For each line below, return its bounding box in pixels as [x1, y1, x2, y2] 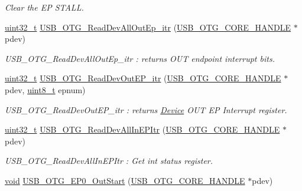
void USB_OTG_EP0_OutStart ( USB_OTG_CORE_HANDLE [5, 174, 245, 186]
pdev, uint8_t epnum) [5, 83, 86, 95]
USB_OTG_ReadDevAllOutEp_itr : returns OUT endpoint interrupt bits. [5, 52, 275, 64]
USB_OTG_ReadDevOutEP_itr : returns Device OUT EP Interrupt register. [5, 103, 287, 116]
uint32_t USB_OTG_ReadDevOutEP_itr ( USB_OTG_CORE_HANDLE [5, 72, 281, 84]
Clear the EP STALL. [5, 1, 84, 13]
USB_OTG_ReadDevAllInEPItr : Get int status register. [5, 154, 213, 167]
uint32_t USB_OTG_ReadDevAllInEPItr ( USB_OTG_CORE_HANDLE [5, 123, 280, 136]
